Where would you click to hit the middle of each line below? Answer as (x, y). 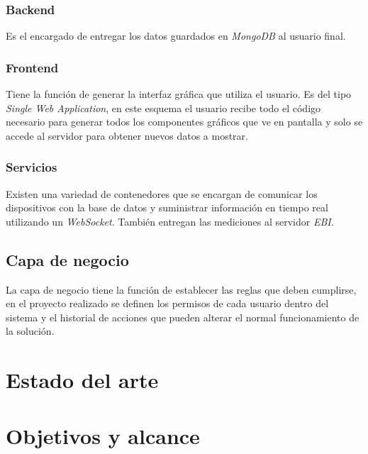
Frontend (32, 67)
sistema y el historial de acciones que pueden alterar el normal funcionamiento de (183, 317)
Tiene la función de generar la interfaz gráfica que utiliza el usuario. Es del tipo (179, 94)
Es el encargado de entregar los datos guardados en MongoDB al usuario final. (176, 36)
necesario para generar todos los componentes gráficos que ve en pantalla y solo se (184, 122)
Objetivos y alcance (103, 435)
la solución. (30, 331)
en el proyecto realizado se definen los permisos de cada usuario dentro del (167, 303)
